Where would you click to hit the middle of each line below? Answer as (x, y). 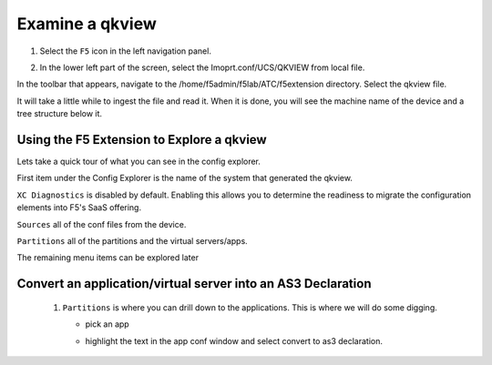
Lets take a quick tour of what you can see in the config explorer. (139, 162)
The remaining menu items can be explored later (108, 258)
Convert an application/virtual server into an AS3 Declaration (194, 284)
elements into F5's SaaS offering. (79, 208)
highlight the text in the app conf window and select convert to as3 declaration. (234, 340)
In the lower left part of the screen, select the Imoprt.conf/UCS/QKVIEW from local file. (202, 67)
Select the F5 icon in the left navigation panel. (125, 51)
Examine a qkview (87, 24)
